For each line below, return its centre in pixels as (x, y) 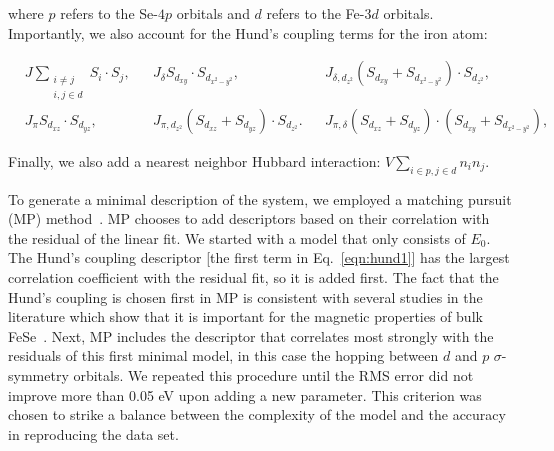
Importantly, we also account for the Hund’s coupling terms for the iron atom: (248, 32)
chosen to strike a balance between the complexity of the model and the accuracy (257, 414)
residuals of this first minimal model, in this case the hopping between (223, 355)
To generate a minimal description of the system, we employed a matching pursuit (260, 198)
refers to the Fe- (315, 13)
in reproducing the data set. (93, 433)
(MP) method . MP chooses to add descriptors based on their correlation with (249, 218)
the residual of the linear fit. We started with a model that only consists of (237, 237)
